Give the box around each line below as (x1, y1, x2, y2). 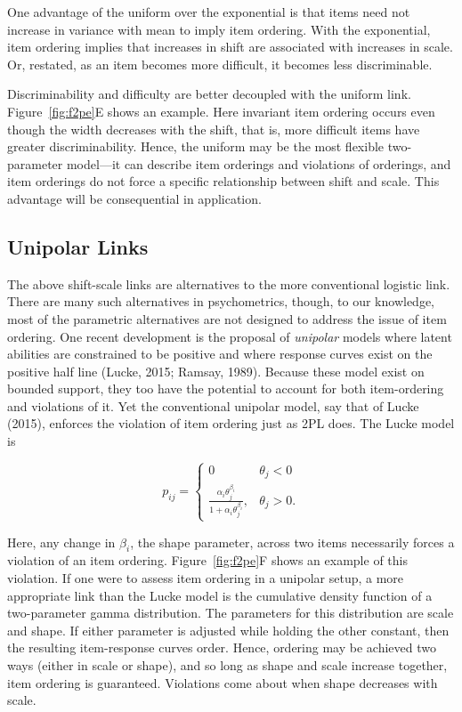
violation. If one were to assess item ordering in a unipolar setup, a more (7, 569, 404, 587)
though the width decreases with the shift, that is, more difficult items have (7, 119, 420, 138)
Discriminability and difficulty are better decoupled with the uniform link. (7, 85, 411, 103)
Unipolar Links (7, 232, 149, 260)
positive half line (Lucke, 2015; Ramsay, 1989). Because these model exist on (7, 361, 425, 380)
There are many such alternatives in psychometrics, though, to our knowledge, (7, 292, 434, 311)
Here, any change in (7, 532, 116, 551)
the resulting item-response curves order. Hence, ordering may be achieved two (7, 638, 436, 657)
